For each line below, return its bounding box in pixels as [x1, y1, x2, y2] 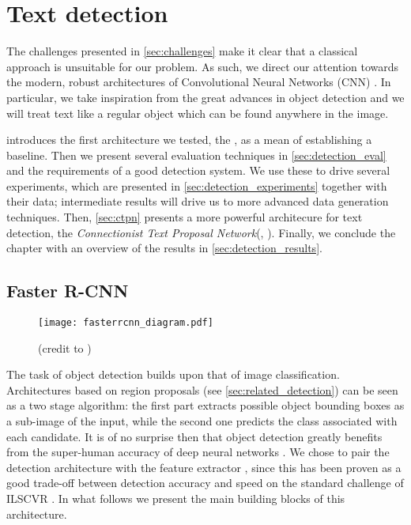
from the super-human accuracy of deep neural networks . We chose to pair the [6, 444, 390, 460]
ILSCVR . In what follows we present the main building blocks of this [6, 490, 345, 507]
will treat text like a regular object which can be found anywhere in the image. [6, 104, 389, 121]
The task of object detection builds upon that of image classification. [6, 366, 340, 383]
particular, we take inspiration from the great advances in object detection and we [6, 89, 405, 105]
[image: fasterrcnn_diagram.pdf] [38, 317, 213, 329]
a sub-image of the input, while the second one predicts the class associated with [6, 413, 398, 429]
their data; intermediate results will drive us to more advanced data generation [6, 193, 389, 210]
